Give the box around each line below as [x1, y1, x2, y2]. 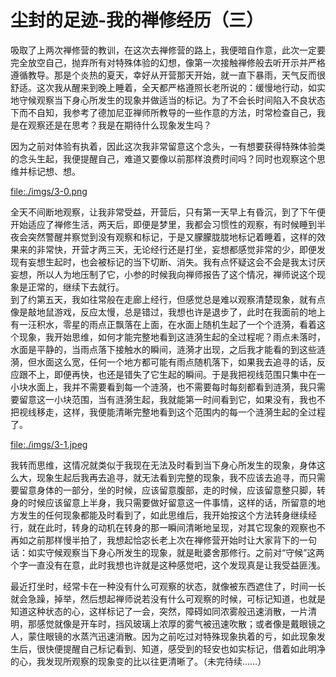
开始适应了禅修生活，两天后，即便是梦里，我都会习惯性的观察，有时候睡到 [10, 218, 317, 230]
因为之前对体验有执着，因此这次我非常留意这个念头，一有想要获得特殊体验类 [10, 140, 326, 152]
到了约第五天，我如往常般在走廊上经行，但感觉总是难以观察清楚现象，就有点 [10, 293, 326, 305]
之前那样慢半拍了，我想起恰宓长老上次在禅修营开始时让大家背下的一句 [27, 534, 317, 546]
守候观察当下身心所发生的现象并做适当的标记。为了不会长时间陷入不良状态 [18, 94, 326, 106]
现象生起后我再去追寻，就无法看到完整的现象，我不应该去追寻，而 [36, 471, 308, 483]
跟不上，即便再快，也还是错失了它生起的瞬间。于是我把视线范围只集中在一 [18, 368, 326, 380]
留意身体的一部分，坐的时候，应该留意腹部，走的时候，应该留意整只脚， [18, 484, 317, 496]
